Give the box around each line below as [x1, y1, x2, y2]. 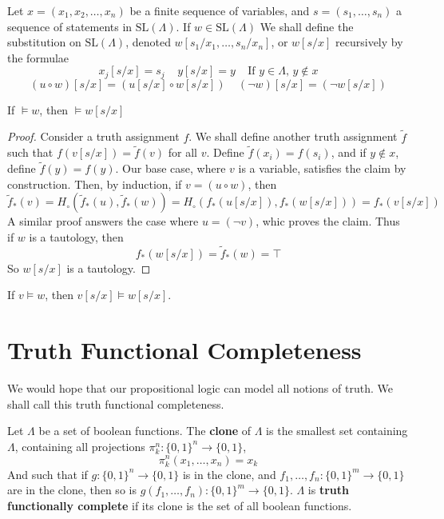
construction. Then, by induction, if [7, 175, 182, 192]
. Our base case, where [115, 160, 226, 177]
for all [168, 144, 197, 161]
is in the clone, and [182, 465, 276, 482]
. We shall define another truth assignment [188, 128, 398, 145]
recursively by [335, 34, 403, 50]
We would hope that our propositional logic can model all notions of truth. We [7, 380, 393, 397]
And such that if [7, 465, 88, 482]
